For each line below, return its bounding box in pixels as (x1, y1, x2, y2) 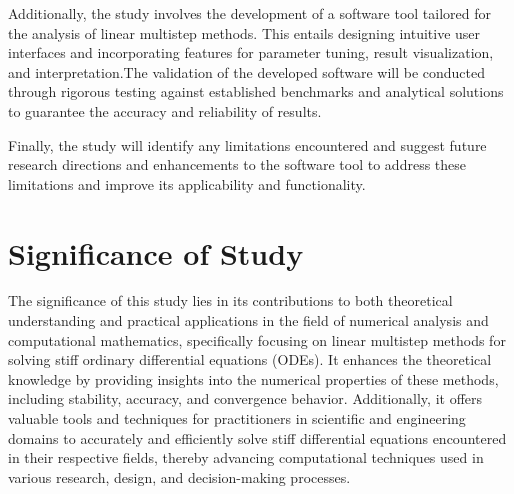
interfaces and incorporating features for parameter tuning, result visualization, (8, 42, 494, 63)
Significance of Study (8, 232, 304, 273)
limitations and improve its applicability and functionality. (8, 173, 366, 194)
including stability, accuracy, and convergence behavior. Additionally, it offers (8, 388, 483, 409)
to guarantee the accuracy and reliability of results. (8, 100, 322, 121)
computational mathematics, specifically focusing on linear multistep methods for (8, 329, 506, 350)
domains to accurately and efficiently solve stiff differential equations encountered (8, 427, 507, 448)
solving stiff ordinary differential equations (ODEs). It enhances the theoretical (8, 349, 492, 370)
